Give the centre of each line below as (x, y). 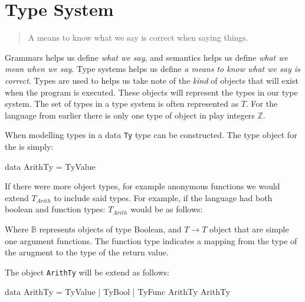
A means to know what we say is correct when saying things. (138, 37)
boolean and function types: (55, 209)
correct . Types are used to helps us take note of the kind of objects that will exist (152, 80)
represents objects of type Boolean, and (110, 229)
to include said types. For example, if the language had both (163, 197)
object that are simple (249, 229)
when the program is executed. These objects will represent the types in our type (151, 92)
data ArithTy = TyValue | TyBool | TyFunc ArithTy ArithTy (118, 292)
